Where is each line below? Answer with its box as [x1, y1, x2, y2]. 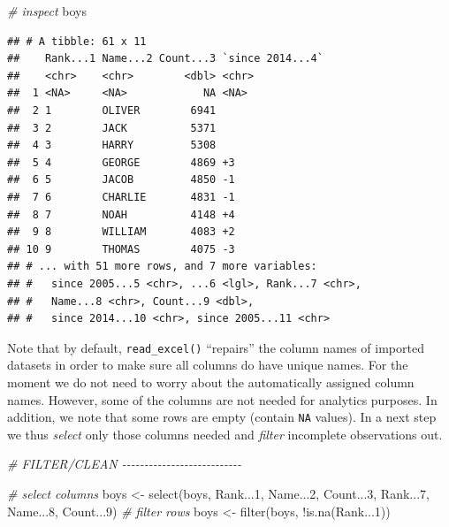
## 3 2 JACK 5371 [7, 121, 217, 134]
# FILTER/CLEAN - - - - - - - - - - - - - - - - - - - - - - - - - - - [7, 454, 242, 473]
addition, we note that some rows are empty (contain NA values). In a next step [7, 408, 437, 426]
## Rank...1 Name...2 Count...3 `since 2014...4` [7, 52, 323, 65]
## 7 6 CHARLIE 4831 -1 [7, 190, 235, 203]
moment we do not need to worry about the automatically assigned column [7, 372, 415, 391]
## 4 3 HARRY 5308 [7, 139, 217, 152]
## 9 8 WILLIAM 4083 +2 [7, 225, 235, 239]
